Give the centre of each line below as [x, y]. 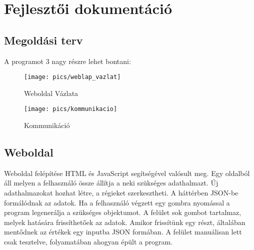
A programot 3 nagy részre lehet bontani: [67, 61]
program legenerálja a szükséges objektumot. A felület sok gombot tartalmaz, [123, 212]
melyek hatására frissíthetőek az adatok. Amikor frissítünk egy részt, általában [125, 222]
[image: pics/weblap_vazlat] [72, 77]
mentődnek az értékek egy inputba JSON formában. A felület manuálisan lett [123, 232]
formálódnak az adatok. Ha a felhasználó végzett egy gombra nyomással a [117, 202]
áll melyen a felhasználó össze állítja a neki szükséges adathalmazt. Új [111, 183]
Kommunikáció [47, 125]
